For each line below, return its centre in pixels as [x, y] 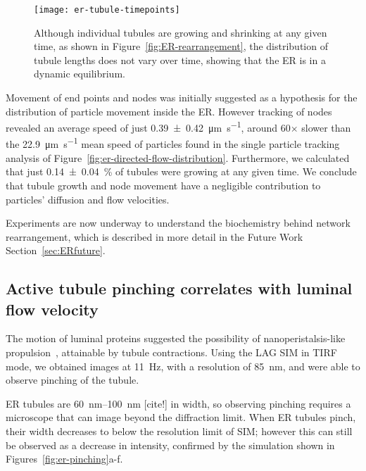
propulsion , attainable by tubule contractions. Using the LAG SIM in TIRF [171, 352]
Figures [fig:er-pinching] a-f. [64, 459]
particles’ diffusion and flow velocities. [88, 199]
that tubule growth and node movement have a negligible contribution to [163, 185]
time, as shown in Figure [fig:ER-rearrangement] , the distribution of [181, 46]
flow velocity [52, 309]
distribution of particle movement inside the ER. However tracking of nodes [169, 111]
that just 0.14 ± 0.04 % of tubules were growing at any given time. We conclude [181, 171]
